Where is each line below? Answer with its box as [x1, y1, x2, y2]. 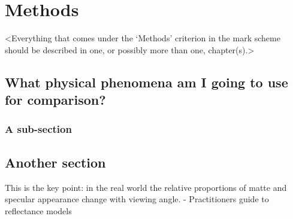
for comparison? [5, 90, 106, 109]
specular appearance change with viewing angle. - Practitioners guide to [5, 193, 269, 205]
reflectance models [5, 204, 72, 217]
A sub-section [5, 121, 72, 136]
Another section [5, 153, 106, 171]
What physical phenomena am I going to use [5, 72, 288, 91]
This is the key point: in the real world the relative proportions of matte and [5, 181, 287, 193]
